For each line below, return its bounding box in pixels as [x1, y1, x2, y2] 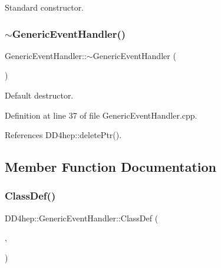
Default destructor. [5, 89, 74, 101]
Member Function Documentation [5, 158, 217, 176]
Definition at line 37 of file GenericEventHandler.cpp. [5, 109, 197, 121]
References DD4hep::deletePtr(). [5, 129, 122, 141]
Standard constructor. [5, 1, 84, 13]
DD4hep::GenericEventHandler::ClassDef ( [5, 211, 159, 224]
